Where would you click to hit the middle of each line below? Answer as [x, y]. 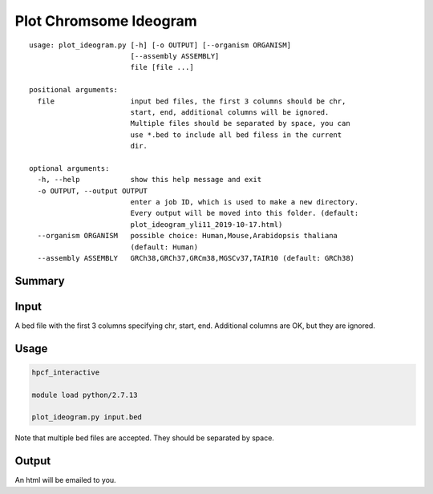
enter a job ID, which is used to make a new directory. [245, 202]
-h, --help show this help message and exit [150, 180]
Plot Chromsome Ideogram [106, 21]
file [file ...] [162, 67]
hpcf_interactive [66, 372]
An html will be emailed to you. [65, 480]
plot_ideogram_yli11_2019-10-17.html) [206, 224]
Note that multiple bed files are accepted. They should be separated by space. [144, 438]
